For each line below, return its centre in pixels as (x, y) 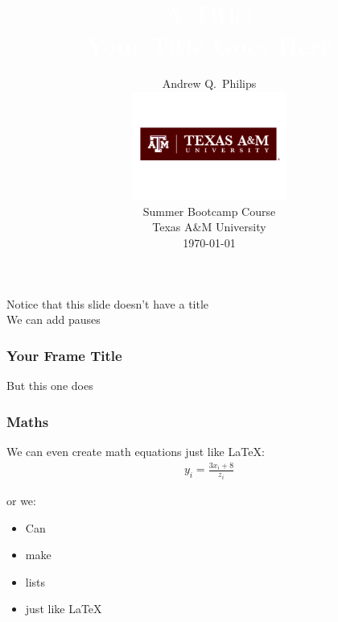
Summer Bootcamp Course (209, 211)
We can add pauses (54, 319)
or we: (21, 500)
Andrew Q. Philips (209, 83)
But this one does (50, 386)
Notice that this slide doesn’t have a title (108, 303)
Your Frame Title (64, 355)
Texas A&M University (209, 227)
